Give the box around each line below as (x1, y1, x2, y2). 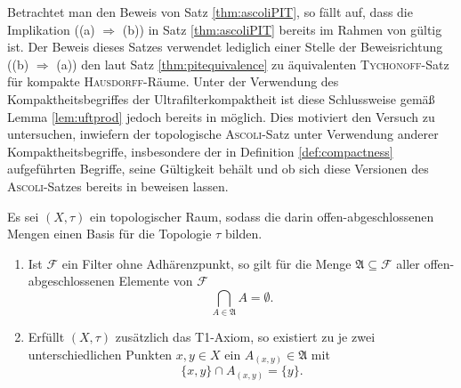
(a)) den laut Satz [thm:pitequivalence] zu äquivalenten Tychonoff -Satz (56, 54, 449, 73)
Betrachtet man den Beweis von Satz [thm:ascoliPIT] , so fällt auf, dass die (7, 3, 413, 20)
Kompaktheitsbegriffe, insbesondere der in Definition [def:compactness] (7, 141, 393, 160)
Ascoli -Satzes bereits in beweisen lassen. (7, 176, 229, 195)
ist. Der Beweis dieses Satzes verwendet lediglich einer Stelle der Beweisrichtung (7, 37, 443, 56)
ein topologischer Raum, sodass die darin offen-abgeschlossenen (90, 206, 434, 225)
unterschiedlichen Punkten (28, 344, 173, 363)
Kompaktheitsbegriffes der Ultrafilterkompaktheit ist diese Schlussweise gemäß (7, 89, 435, 108)
